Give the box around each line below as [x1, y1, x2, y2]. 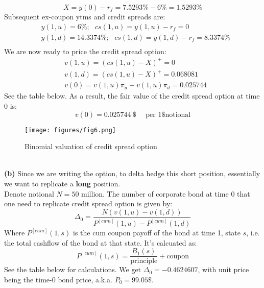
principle [130, 257, 158, 265]
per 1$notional [146, 111, 191, 118]
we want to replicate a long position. [4, 178, 121, 188]
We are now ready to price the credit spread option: [4, 45, 166, 56]
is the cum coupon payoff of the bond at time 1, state [73, 227, 241, 238]
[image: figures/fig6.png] [25, 126, 116, 134]
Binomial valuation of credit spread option [25, 141, 157, 152]
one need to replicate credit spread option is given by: [4, 198, 173, 209]
